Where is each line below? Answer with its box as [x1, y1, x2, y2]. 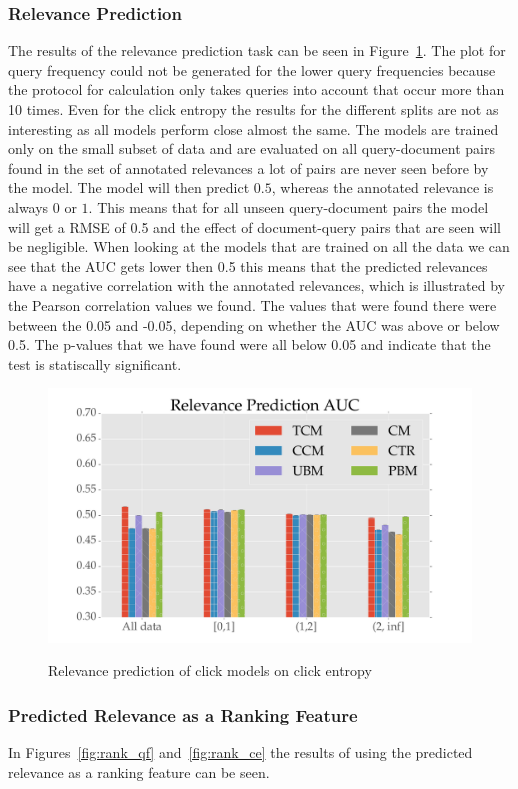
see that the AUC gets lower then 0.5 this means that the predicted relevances [8, 255, 488, 276]
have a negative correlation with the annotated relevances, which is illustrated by [8, 275, 505, 296]
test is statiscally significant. [8, 353, 182, 374]
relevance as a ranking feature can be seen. [8, 761, 270, 782]
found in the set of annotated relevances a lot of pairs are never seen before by [8, 157, 489, 178]
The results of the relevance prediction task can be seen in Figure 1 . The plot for [8, 40, 506, 61]
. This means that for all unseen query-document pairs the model [88, 196, 489, 217]
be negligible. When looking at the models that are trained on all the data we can [8, 236, 510, 257]
